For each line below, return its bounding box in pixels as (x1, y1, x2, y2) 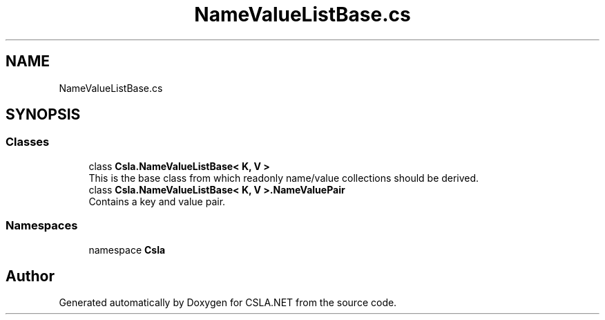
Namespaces (6, 218, 78, 233)
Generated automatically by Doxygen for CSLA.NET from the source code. (59, 297, 397, 309)
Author (6, 267, 55, 285)
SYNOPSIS (6, 106, 81, 124)
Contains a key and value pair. (88, 195, 226, 207)
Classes (6, 135, 50, 149)
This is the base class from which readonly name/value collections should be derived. (88, 171, 479, 184)
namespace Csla (88, 243, 166, 256)
